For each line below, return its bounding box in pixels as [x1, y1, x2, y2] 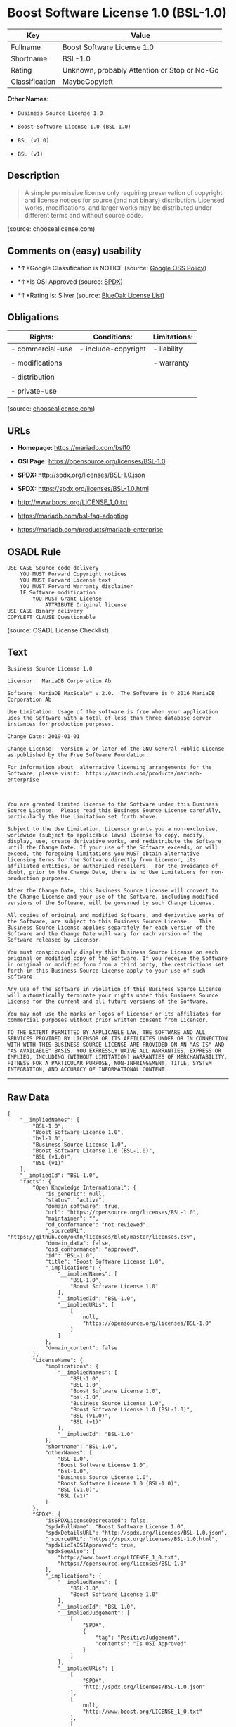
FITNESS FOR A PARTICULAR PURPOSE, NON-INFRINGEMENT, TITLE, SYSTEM [7, 1059, 212, 1066]
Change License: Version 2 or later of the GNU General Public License [7, 745, 225, 752]
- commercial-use [11, 344, 73, 354]
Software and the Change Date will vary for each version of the [7, 930, 202, 937]
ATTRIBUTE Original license [44, 601, 128, 609]
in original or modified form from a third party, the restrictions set [7, 961, 225, 968]
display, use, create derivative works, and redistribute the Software [7, 837, 221, 844]
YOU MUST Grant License [32, 595, 102, 602]
